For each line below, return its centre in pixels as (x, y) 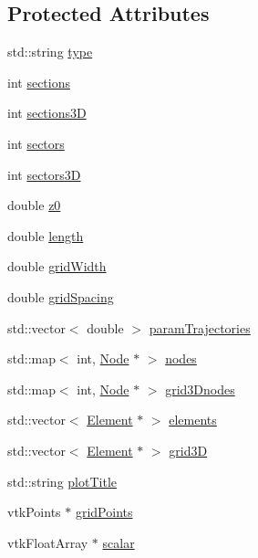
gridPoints (104, 512)
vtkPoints (34, 512)
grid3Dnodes (200, 389)
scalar (119, 542)
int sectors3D (44, 174)
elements (193, 420)
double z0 (34, 205)
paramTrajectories (200, 327)
